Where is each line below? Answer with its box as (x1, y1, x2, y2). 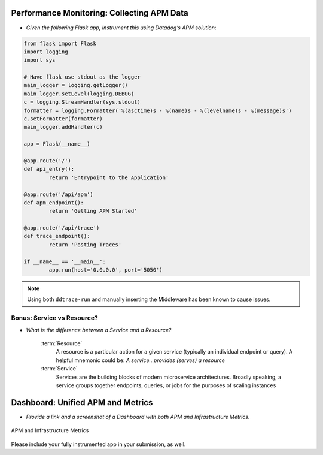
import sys (23, 57, 56, 64)
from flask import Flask (23, 40, 97, 47)
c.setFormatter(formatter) (23, 116, 103, 122)
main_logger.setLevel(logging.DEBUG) (23, 90, 135, 97)
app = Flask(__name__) (23, 141, 90, 147)
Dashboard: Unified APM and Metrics (11, 397, 153, 408)
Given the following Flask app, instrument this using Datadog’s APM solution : (26, 24, 217, 31)
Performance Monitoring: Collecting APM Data (11, 8, 188, 18)
